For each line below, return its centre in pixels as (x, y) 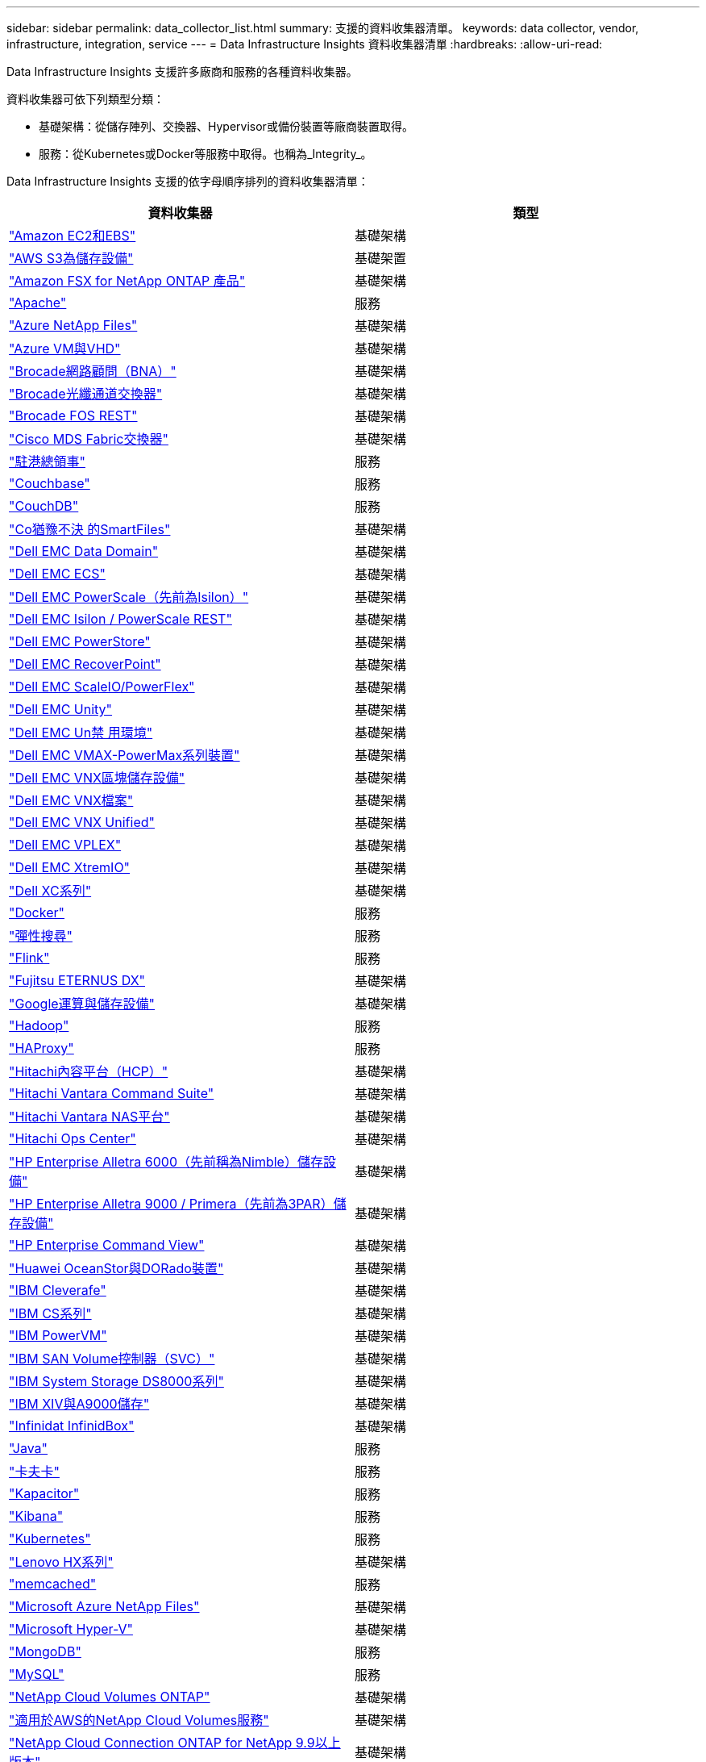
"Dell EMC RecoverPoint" (85, 664)
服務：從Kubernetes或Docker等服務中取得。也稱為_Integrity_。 (206, 154)
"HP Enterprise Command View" (107, 1245)
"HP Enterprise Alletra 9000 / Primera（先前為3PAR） (171, 1204)
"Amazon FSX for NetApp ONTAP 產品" (127, 281)
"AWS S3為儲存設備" (71, 258)
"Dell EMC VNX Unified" (82, 822)
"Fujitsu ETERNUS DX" (77, 980)
